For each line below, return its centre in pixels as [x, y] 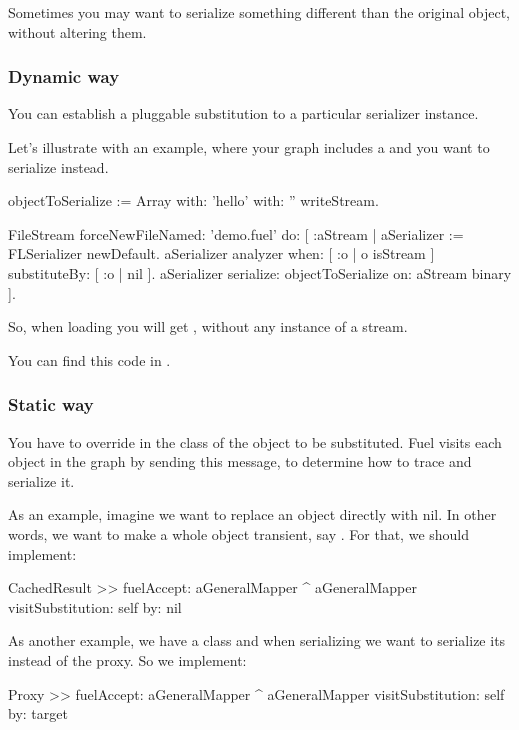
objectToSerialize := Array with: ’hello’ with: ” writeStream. [193, 200]
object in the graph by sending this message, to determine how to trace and [240, 461]
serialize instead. [58, 166]
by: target [38, 713]
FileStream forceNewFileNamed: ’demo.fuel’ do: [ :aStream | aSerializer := [236, 233]
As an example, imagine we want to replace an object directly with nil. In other [252, 514]
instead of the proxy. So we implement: [127, 659]
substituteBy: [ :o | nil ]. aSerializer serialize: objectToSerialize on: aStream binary [260, 272]
